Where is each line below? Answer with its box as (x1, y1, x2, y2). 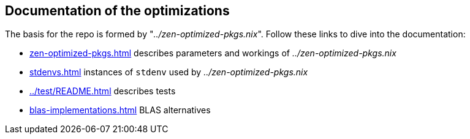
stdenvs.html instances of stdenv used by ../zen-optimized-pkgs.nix (29, 67, 308, 78)
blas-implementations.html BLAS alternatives (29, 105, 211, 116)
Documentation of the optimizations (5, 3, 230, 18)
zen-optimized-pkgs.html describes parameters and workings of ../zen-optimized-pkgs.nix (29, 48, 396, 59)
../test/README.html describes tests (29, 86, 176, 97)
